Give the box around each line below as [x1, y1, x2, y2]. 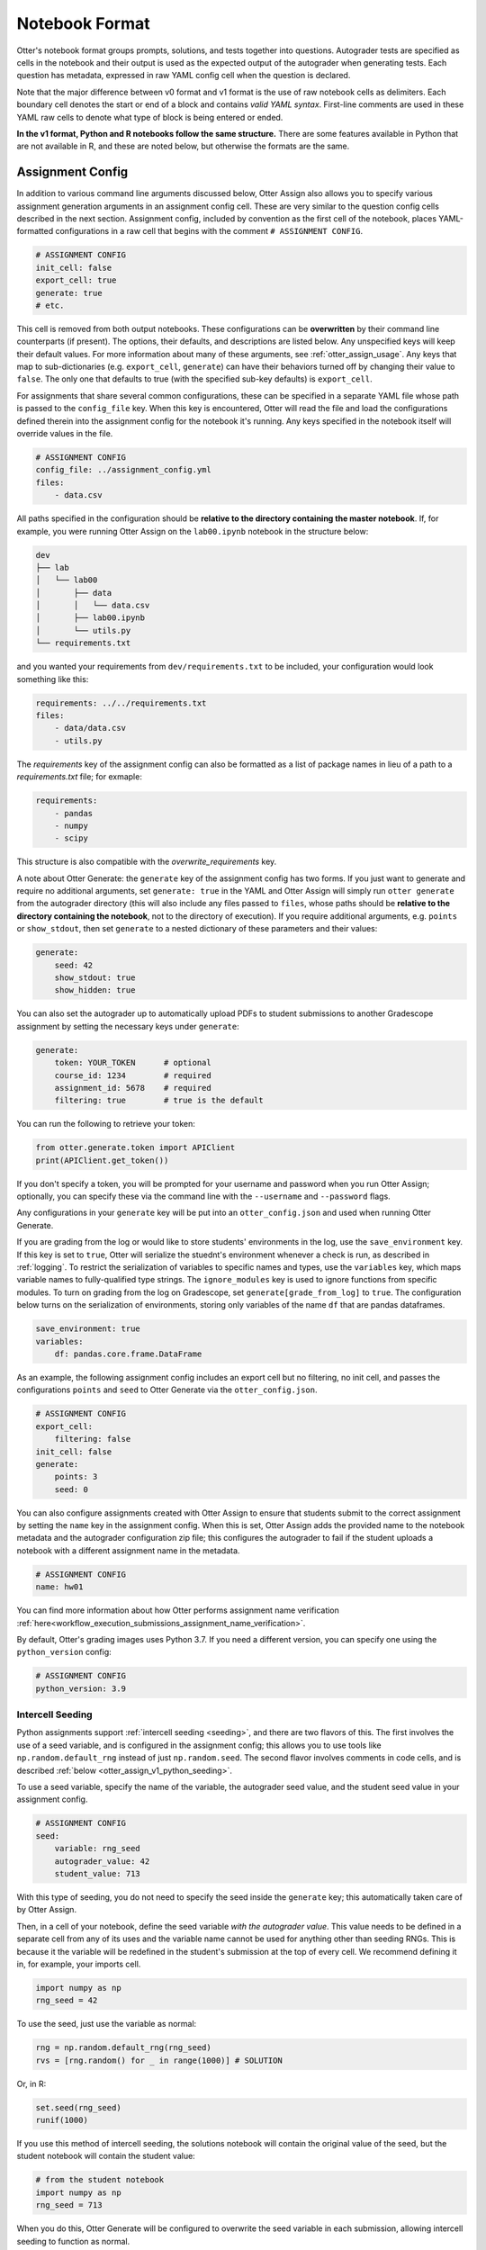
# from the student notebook [35, 2174, 165, 2185]
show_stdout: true [54, 973, 136, 983]
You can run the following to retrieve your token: [16, 1119, 195, 1129]
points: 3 [54, 1471, 98, 1482]
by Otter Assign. [16, 1904, 76, 1915]
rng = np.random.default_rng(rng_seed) [35, 2043, 211, 2053]
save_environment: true [35, 1324, 141, 1334]
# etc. [35, 300, 65, 310]
